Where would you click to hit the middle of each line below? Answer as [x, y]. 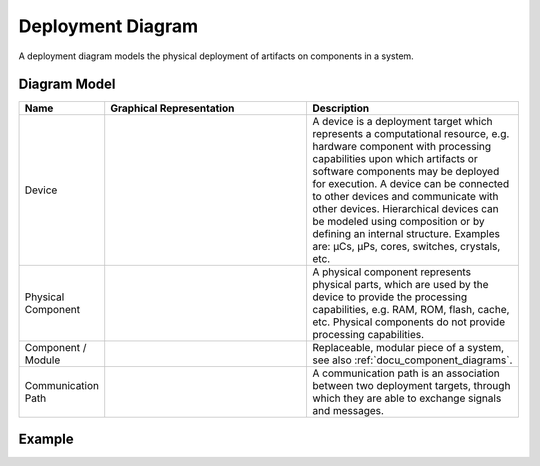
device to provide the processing [390, 297]
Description [341, 108]
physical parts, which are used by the [400, 285]
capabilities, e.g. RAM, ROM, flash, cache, [411, 310]
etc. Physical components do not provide [408, 322]
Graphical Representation [172, 108]
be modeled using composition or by [398, 222]
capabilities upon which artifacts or [395, 159]
